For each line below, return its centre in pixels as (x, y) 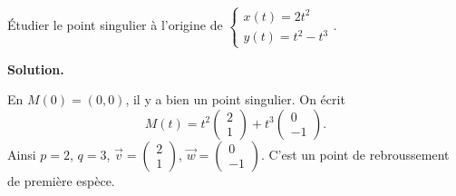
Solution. (36, 69)
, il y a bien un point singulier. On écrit (235, 99)
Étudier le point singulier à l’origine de (115, 25)
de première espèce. (61, 180)
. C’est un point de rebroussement (355, 154)
